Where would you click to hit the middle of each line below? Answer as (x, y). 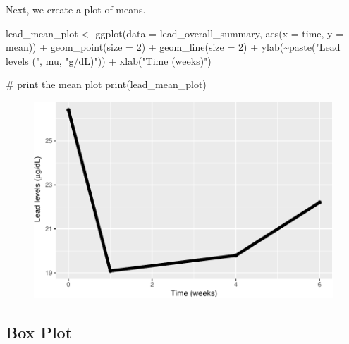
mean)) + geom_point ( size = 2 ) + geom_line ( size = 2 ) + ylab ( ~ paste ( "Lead (173, 47)
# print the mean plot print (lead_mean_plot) (106, 84)
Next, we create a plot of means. (76, 9)
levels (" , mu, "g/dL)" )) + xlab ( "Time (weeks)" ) (109, 60)
